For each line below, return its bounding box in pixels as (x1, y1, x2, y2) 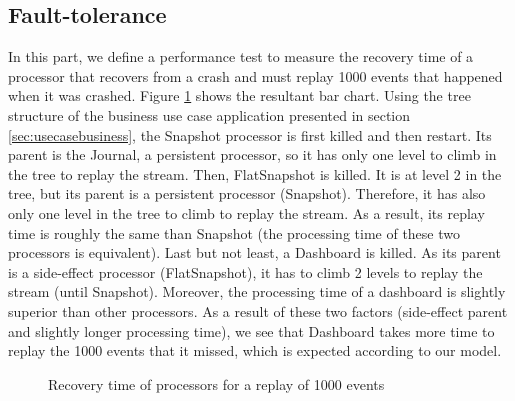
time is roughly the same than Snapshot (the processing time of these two (8, 222, 461, 243)
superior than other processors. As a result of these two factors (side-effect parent (8, 300, 508, 321)
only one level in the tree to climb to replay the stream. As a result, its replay (8, 202, 485, 223)
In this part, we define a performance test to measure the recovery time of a (8, 46, 474, 67)
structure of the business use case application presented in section (8, 104, 411, 125)
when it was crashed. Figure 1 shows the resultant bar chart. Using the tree (8, 85, 471, 106)
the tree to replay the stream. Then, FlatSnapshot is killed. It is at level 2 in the (8, 163, 502, 184)
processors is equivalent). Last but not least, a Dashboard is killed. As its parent (8, 242, 501, 263)
